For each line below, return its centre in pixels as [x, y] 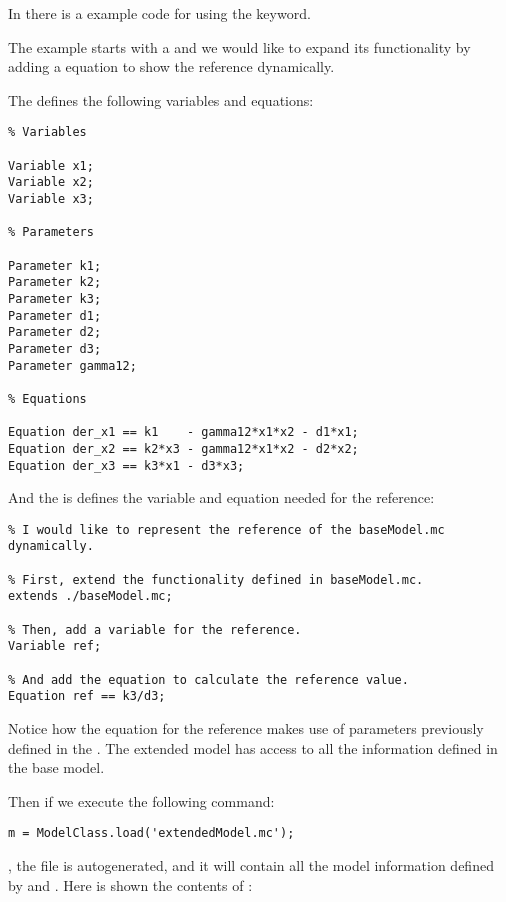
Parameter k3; [55, 298]
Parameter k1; [55, 265]
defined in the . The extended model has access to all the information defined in [253, 747]
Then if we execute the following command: [141, 800]
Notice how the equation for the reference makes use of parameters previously [246, 727]
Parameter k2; [55, 282]
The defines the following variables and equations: [161, 99]
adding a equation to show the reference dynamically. [171, 66]
